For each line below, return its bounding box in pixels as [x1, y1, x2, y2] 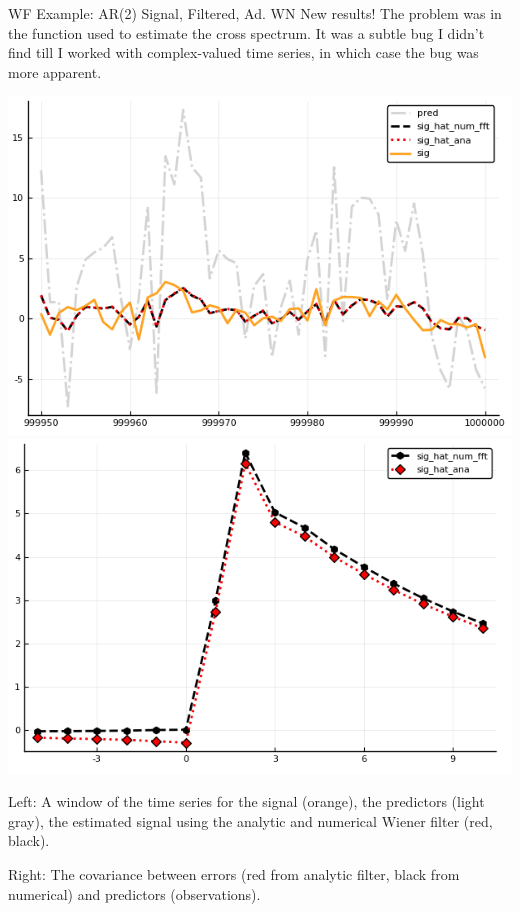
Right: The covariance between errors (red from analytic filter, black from [8, 863, 460, 884]
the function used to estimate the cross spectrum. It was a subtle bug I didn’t [8, 22, 485, 43]
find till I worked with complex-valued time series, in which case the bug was [8, 42, 479, 63]
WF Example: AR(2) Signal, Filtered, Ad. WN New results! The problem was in [8, 3, 502, 23]
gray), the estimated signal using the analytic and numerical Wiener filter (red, [8, 810, 493, 831]
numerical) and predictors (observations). [8, 883, 261, 904]
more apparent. [8, 61, 102, 82]
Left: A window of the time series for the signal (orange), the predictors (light [8, 791, 485, 812]
